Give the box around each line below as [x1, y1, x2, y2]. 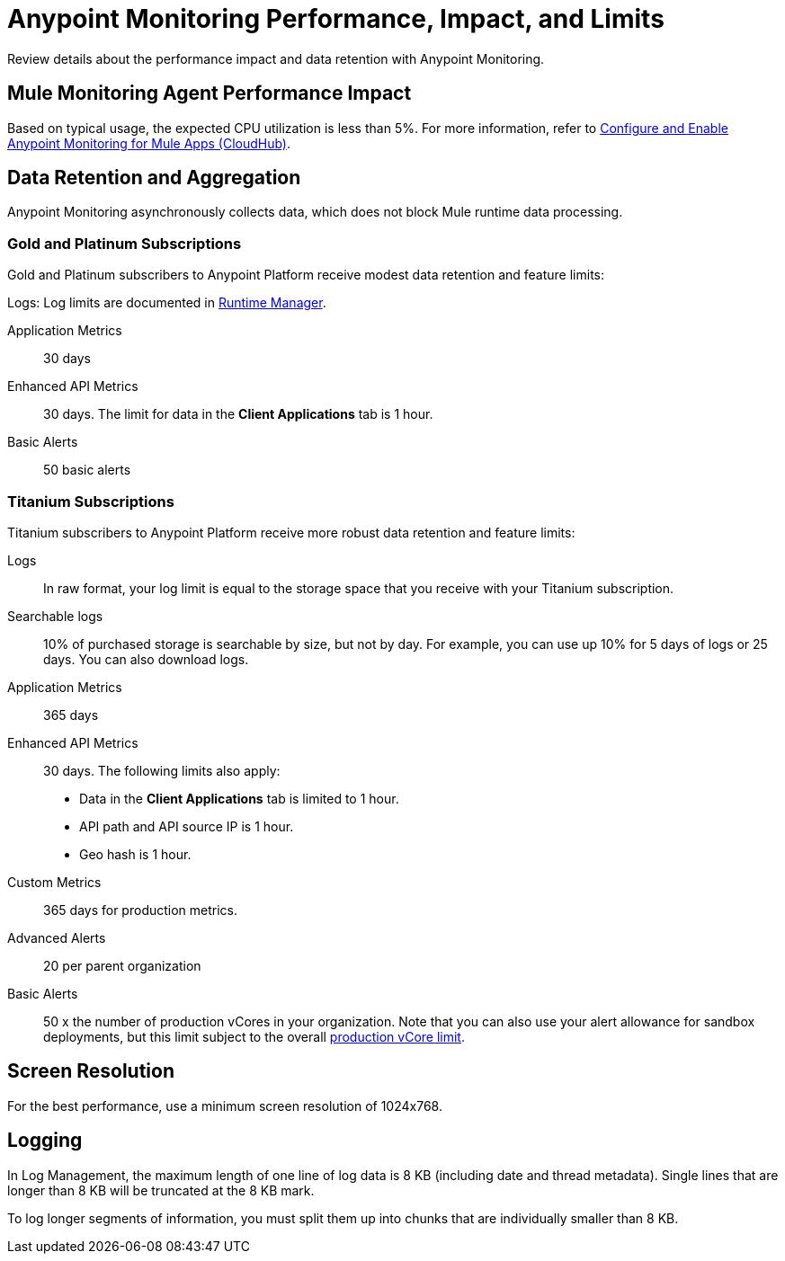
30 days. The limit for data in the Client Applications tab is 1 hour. [43, 406, 433, 422]
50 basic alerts [43, 462, 131, 478]
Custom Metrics [7, 874, 102, 890]
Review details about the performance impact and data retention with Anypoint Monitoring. [7, 50, 545, 67]
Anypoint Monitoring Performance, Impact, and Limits [7, 4, 665, 34]
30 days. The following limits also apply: [43, 762, 281, 778]
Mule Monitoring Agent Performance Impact [7, 82, 412, 105]
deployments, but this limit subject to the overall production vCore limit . [43, 1028, 465, 1044]
